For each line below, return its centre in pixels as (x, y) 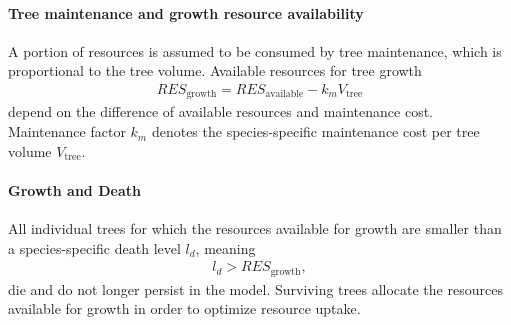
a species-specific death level (94, 247)
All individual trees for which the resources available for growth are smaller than (255, 228)
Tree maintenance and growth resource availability (186, 12)
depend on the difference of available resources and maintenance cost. (220, 111)
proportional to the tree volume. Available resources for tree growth (215, 70)
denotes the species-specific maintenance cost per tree (315, 131)
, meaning (225, 247)
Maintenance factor (67, 131)
